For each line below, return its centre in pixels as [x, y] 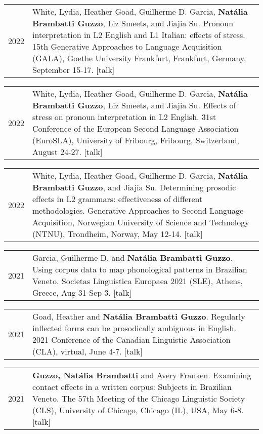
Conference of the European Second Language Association [136, 128]
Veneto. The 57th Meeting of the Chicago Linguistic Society [139, 398]
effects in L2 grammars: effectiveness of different [118, 199]
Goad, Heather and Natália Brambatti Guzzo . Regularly [139, 316]
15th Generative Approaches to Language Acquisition [127, 46]
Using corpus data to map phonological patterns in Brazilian [140, 269]
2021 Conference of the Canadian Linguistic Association [131, 340]
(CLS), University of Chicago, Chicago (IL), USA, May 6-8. [138, 410]
